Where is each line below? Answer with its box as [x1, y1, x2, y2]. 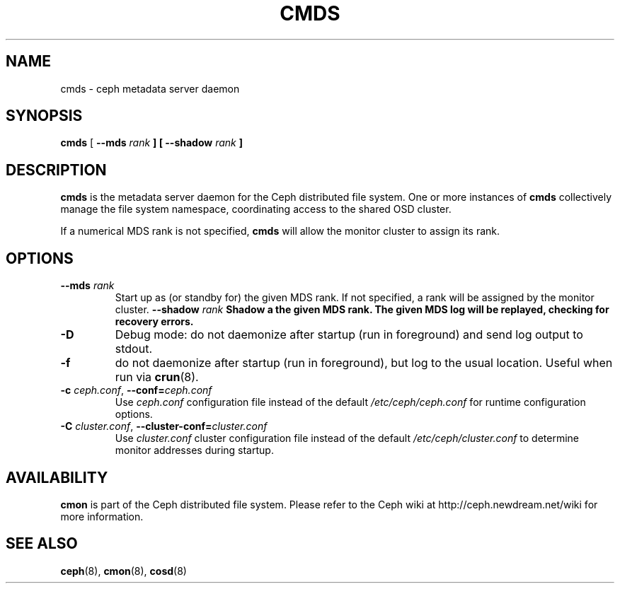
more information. [60, 510, 144, 523]
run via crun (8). [115, 370, 199, 385]
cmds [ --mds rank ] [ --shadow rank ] [60, 136, 243, 149]
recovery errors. [115, 315, 194, 328]
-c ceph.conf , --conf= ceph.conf [60, 384, 212, 397]
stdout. [115, 342, 152, 356]
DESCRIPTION [6, 161, 107, 179]
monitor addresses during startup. [115, 444, 274, 457]
